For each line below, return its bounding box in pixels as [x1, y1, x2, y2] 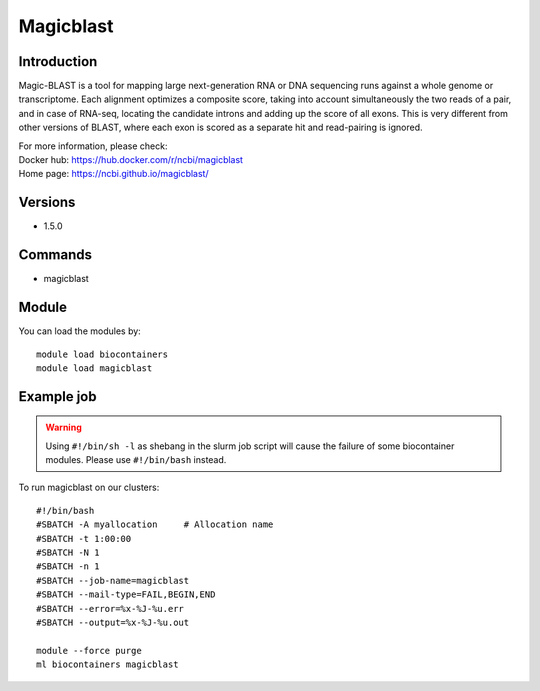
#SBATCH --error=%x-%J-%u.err [36, 603, 185, 614]
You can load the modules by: [18, 325, 142, 337]
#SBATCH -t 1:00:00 [36, 533, 132, 544]
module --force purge [36, 645, 142, 656]
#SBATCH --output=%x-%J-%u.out [36, 617, 190, 628]
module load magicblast [36, 362, 153, 374]
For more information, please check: [18, 140, 168, 152]
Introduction [18, 53, 98, 70]
